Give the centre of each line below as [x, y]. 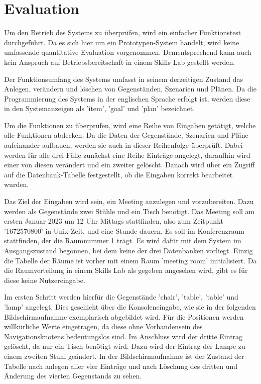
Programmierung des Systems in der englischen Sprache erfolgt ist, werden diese [127, 98]
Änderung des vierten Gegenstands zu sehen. [73, 376]
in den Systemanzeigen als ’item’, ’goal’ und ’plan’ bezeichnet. [100, 108]
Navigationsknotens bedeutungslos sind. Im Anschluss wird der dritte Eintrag [123, 336]
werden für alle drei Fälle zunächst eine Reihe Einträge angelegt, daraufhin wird [127, 155]
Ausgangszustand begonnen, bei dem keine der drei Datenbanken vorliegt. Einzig [128, 250]
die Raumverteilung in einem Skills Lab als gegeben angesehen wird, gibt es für [126, 270]
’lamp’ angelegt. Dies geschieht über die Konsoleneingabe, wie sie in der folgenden [130, 306]
